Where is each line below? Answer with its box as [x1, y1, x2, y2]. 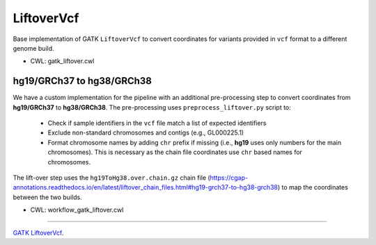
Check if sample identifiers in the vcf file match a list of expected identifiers [47, 119, 267, 128]
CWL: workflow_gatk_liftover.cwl [30, 205, 124, 214]
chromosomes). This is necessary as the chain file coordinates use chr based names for [47, 148, 303, 156]
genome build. [13, 44, 55, 52]
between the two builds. [13, 193, 83, 201]
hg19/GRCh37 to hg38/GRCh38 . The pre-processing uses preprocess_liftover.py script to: [13, 103, 292, 111]
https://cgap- [210, 174, 249, 182]
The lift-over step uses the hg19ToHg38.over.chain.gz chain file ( [13, 174, 210, 182]
